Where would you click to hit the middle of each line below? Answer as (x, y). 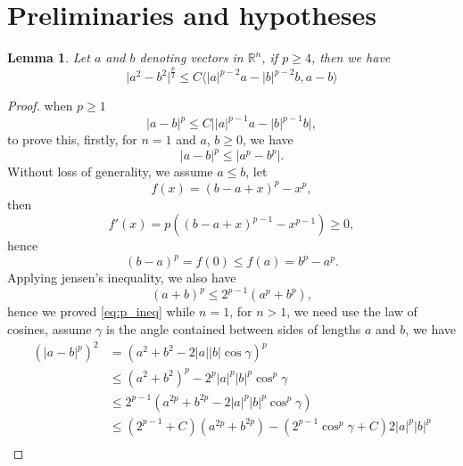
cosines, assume (50, 328)
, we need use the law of (352, 311)
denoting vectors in (191, 57)
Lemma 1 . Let (49, 57)
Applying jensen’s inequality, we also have (122, 278)
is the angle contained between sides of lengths (233, 328)
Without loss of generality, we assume (110, 172)
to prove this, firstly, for (72, 139)
